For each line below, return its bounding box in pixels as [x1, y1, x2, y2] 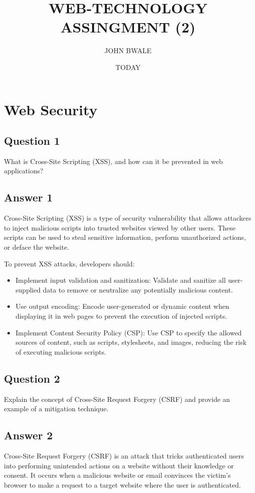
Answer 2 [4, 427, 53, 443]
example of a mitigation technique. [4, 403, 109, 414]
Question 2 [4, 370, 60, 386]
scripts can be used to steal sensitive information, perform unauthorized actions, [4, 232, 246, 242]
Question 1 [4, 133, 60, 148]
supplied [15, 284, 41, 295]
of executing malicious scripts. [15, 346, 106, 357]
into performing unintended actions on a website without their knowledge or [4, 460, 234, 470]
